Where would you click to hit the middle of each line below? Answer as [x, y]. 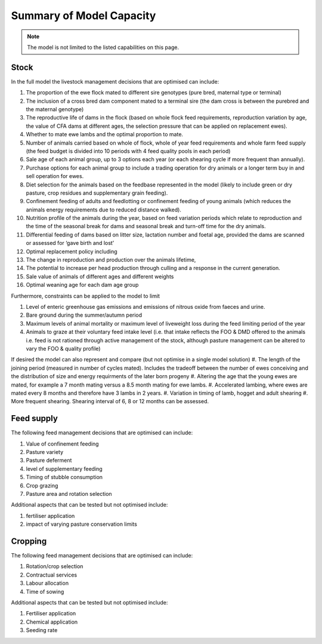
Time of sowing [45, 591]
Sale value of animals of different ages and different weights [100, 276]
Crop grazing [42, 485]
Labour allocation [47, 583]
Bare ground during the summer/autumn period [84, 315]
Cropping [29, 541]
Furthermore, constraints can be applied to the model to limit [86, 296]
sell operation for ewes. [55, 176]
